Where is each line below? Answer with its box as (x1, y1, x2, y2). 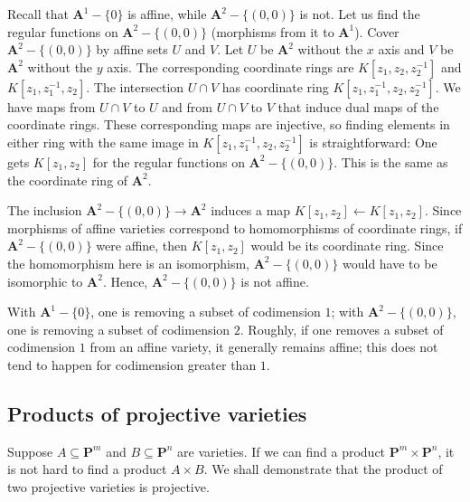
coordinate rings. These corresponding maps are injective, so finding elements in (7, 115, 450, 134)
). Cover (354, 22, 399, 41)
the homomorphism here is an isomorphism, (7, 253, 249, 272)
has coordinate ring (221, 77, 329, 96)
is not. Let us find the (299, 5, 420, 23)
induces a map (211, 201, 291, 220)
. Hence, (102, 271, 148, 290)
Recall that (7, 5, 69, 23)
